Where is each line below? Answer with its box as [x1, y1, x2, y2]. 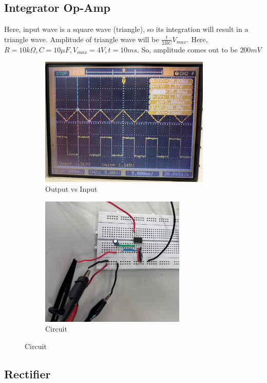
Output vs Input [45, 184, 98, 194]
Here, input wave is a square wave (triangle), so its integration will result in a [4, 24, 249, 34]
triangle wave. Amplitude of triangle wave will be [4, 33, 159, 44]
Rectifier [4, 366, 51, 381]
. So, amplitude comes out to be [137, 44, 238, 54]
